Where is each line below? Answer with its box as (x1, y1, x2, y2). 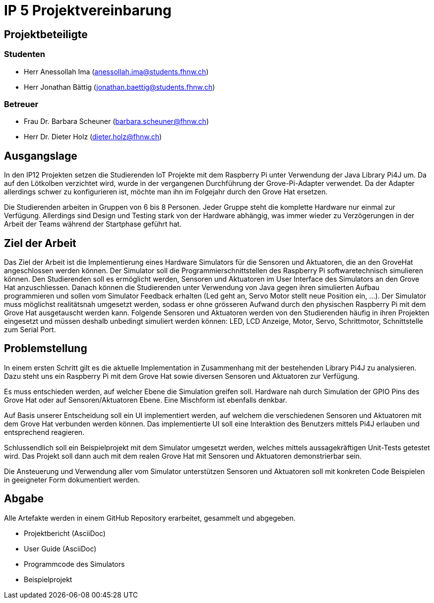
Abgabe (4, 492, 44, 505)
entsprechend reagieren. (4, 427, 85, 436)
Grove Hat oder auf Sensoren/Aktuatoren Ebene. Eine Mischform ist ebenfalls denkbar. (4, 395, 287, 404)
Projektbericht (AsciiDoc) (24, 529, 106, 538)
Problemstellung (4, 342, 87, 355)
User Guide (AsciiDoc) (24, 544, 97, 553)
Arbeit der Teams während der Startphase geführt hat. (4, 220, 182, 229)
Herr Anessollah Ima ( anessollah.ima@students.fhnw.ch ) (24, 67, 209, 76)
